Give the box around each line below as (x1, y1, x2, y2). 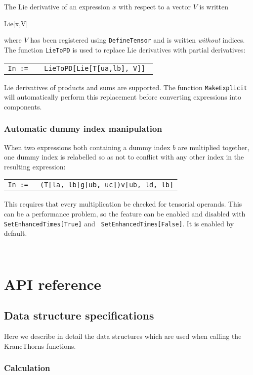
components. (4, 101, 42, 111)
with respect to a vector (119, 1, 191, 11)
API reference (4, 273, 101, 294)
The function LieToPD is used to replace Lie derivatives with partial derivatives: (4, 44, 246, 54)
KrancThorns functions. (4, 340, 76, 351)
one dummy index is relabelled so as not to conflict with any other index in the (4, 152, 244, 162)
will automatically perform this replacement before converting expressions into (4, 92, 242, 102)
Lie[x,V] (4, 18, 28, 28)
